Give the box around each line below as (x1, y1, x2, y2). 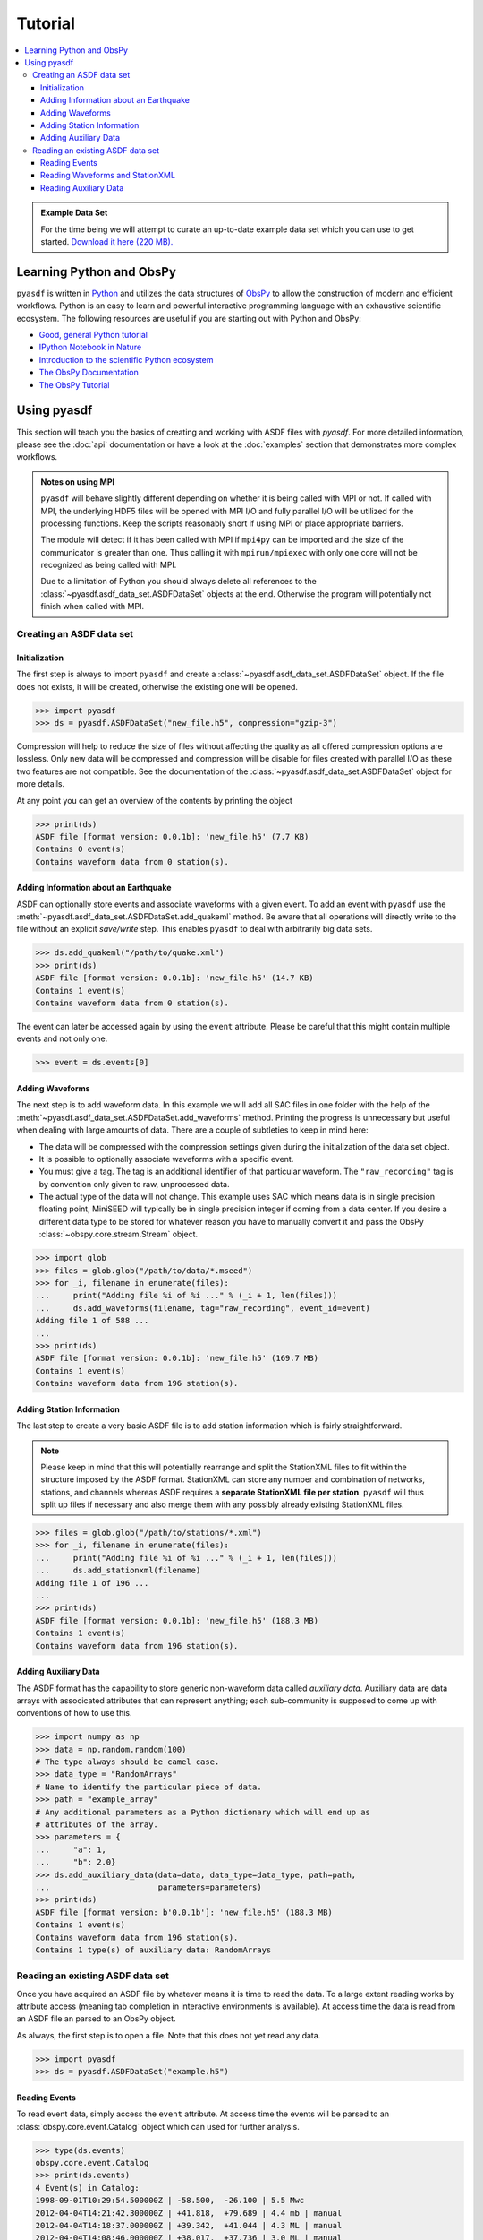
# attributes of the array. (35, 1820, 158, 1830)
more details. (16, 779, 65, 789)
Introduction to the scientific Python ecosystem (38, 354, 214, 365)
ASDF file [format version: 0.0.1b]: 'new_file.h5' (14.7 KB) (35, 973, 314, 983)
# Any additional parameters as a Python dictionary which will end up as (35, 1806, 371, 1817)
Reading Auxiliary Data (40, 182, 124, 193)
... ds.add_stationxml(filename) (35, 1565, 201, 1576)
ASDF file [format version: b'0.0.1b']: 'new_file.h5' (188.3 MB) (35, 1907, 333, 1917)
